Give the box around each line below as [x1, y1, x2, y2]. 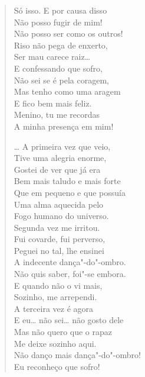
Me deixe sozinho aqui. [14, 337, 97, 349]
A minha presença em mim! [14, 120, 114, 132]
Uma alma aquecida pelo [14, 198, 104, 210]
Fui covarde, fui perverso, [14, 233, 106, 245]
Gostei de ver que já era [14, 163, 101, 175]
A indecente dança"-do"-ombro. [14, 256, 126, 268]
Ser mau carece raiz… [14, 50, 91, 63]
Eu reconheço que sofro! [14, 360, 100, 372]
